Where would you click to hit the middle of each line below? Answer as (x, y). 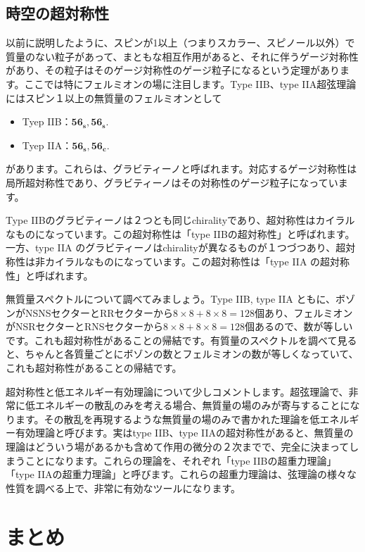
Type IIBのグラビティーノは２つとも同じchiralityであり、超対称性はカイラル (180, 220)
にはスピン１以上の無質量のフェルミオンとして (114, 98)
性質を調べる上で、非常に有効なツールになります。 (123, 488)
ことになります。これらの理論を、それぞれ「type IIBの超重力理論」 (181, 460)
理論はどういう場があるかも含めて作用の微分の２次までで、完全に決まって (178, 447)
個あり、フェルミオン (303, 312)
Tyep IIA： (47, 145)
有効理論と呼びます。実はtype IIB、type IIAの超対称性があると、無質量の (184, 433)
